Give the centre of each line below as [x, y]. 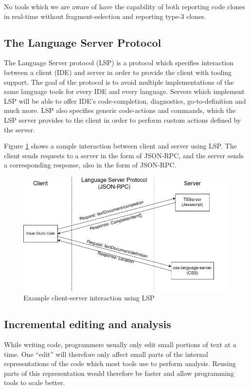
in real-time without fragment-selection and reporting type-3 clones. [105, 16]
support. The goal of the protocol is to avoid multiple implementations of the [119, 82]
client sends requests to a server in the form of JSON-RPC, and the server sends [124, 155]
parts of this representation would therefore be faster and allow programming [119, 373]
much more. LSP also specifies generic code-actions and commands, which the [120, 110]
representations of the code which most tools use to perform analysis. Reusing [120, 363]
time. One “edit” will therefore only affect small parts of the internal [106, 354]
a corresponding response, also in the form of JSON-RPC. [90, 165]
